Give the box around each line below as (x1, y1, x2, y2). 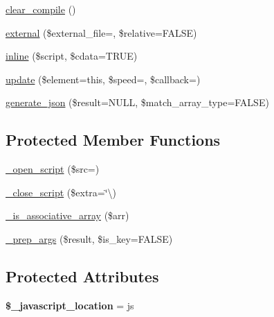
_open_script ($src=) (6, 162, 100, 176)
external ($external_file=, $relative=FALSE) (6, 25, 197, 40)
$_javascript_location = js (6, 298, 134, 312)
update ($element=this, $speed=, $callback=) (6, 71, 201, 86)
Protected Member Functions (6, 129, 221, 151)
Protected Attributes (6, 265, 159, 286)
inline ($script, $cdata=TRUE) (6, 49, 138, 63)
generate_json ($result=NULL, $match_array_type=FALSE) (6, 95, 269, 110)
